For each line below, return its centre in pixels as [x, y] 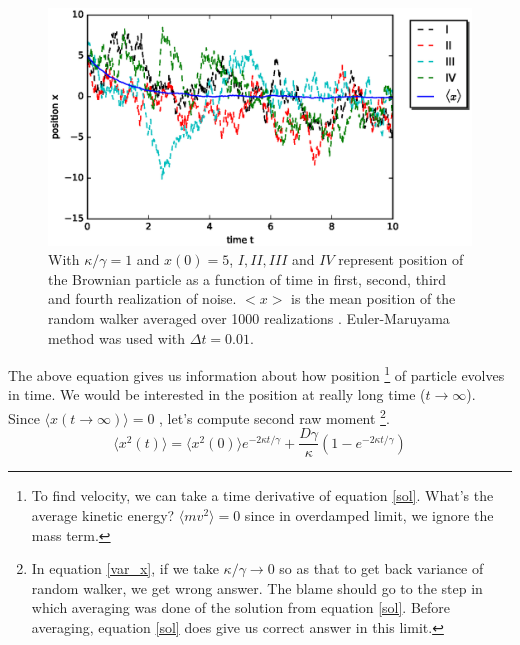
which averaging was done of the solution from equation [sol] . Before [241, 607]
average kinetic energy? [103, 514]
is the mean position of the [373, 298]
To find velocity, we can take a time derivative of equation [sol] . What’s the [262, 495]
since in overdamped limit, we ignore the [369, 514]
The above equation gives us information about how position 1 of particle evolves [256, 373]
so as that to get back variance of [381, 568]
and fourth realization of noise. [142, 298]
